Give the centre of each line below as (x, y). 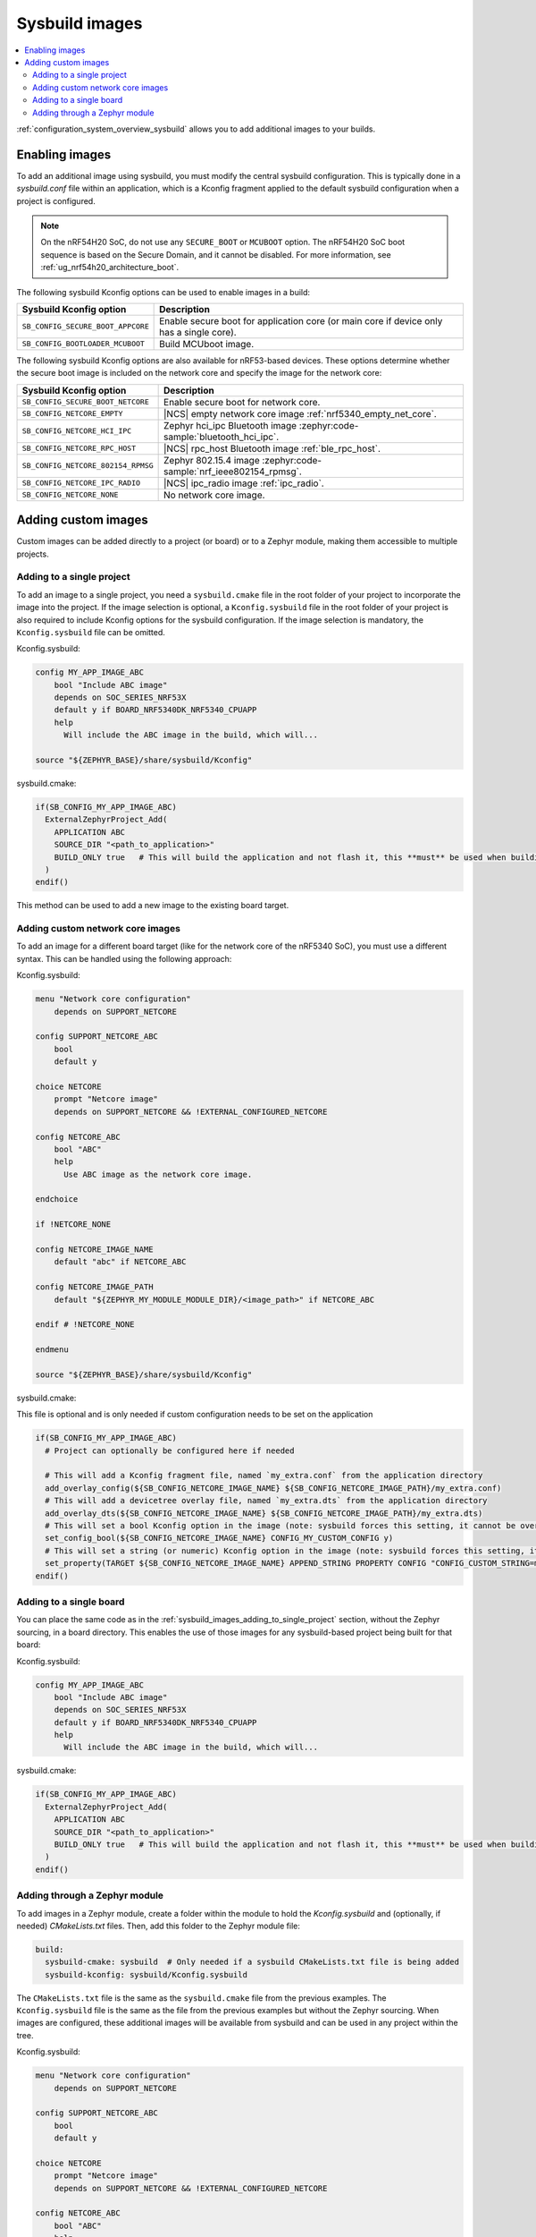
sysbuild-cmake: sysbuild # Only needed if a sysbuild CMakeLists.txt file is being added (252, 1962)
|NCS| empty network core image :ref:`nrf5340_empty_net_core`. (300, 413)
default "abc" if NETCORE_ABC (120, 1262)
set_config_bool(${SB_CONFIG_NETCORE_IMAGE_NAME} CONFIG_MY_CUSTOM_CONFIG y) (219, 1538)
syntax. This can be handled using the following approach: (124, 958)
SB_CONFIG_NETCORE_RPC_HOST (79, 449)
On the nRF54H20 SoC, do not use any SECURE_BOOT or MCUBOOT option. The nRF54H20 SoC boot (223, 242)
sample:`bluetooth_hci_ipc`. (222, 437)
